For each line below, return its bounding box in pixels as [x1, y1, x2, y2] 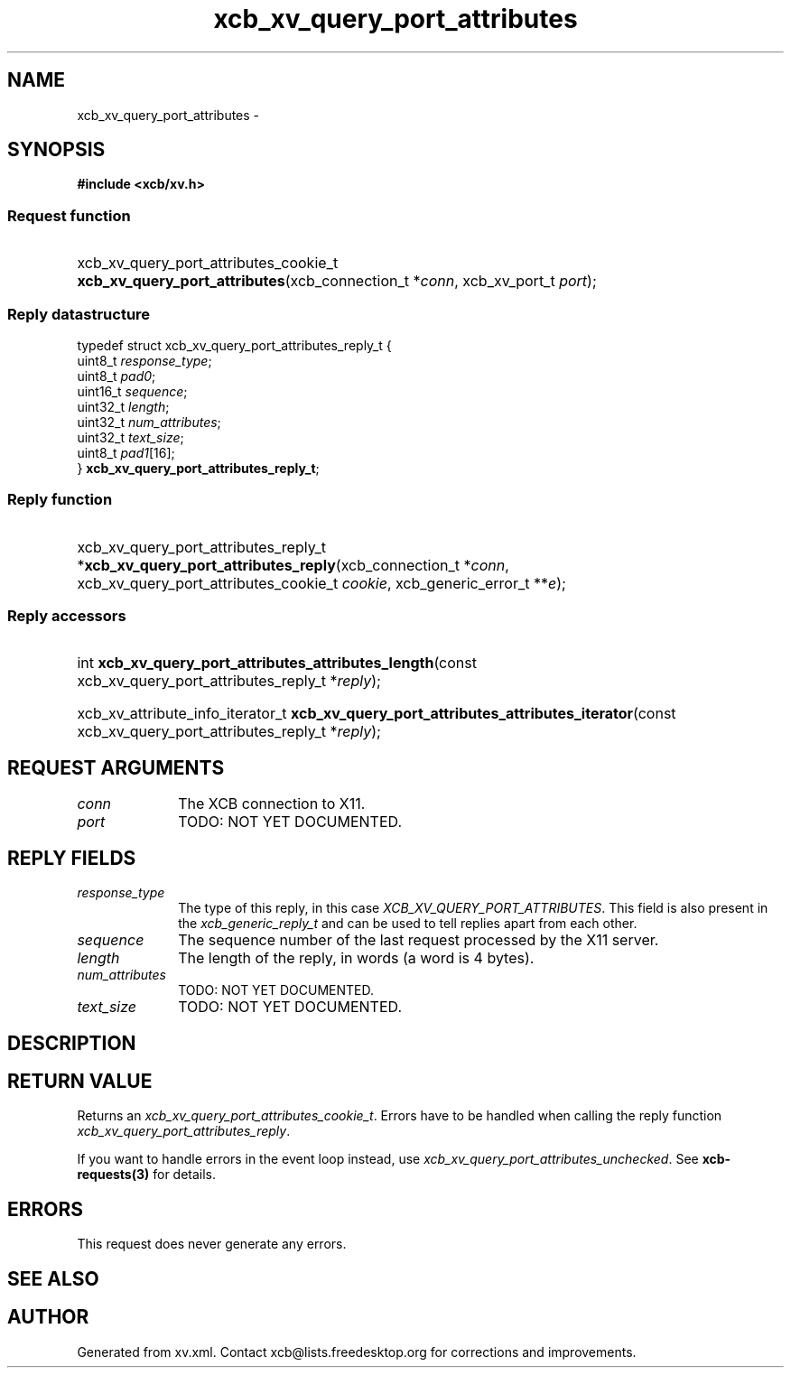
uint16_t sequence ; [77, 383, 188, 399]
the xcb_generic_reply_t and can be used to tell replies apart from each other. [178, 915, 637, 932]
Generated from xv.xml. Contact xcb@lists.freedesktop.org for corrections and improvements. [77, 1343, 637, 1360]
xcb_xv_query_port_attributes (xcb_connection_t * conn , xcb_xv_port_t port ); [77, 272, 597, 291]
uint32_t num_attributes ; [77, 413, 221, 430]
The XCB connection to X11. [178, 794, 366, 813]
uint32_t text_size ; [77, 429, 184, 445]
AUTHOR [7, 1305, 89, 1329]
